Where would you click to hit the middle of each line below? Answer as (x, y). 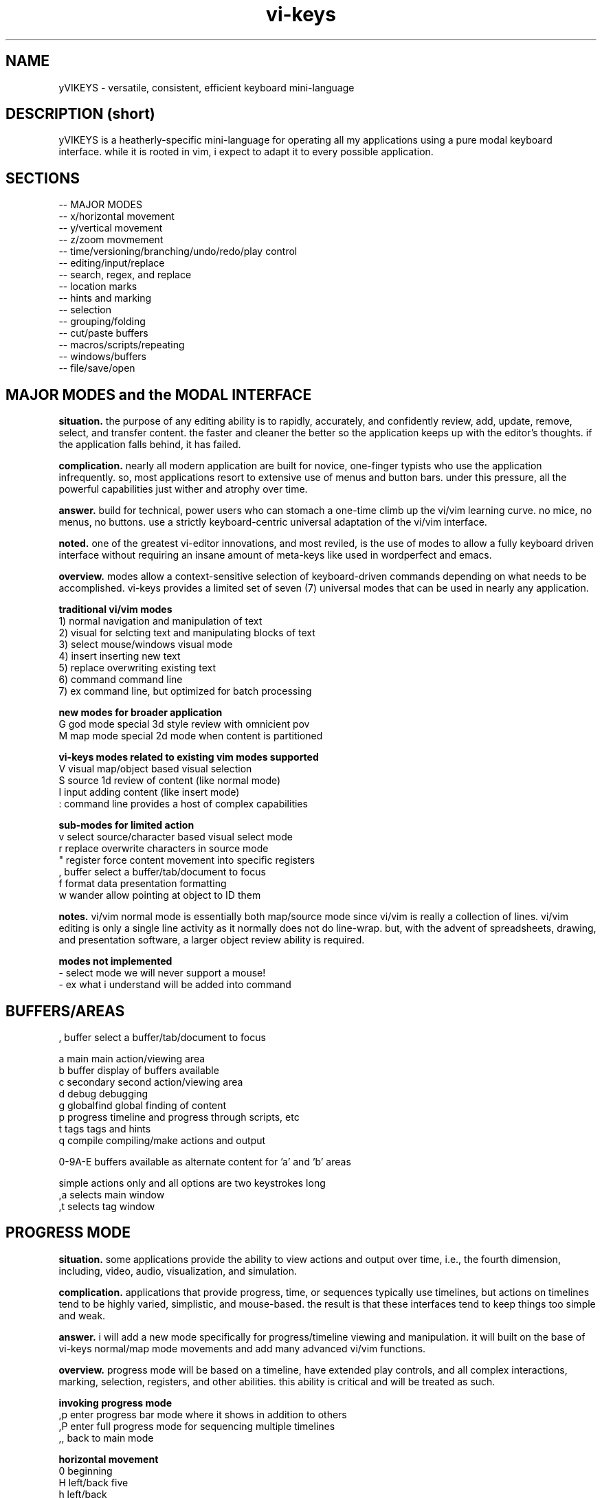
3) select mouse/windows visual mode (146, 645)
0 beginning (86, 1471)
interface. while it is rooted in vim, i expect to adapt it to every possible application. (246, 152)
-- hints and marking (105, 298)
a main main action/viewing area (132, 1058)
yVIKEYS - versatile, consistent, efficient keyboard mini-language (207, 87)
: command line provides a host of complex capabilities (183, 804)
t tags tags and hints (105, 1128)
